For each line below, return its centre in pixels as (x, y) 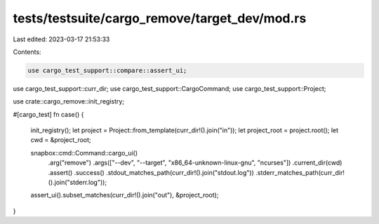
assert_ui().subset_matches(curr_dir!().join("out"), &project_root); (125, 195)
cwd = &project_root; (61, 140)
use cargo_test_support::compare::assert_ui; (107, 70)
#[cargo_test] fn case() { (48, 114)
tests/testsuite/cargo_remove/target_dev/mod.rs (160, 18)
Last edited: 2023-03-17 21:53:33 (61, 39)
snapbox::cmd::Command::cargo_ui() (84, 153)
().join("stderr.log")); (78, 183)
